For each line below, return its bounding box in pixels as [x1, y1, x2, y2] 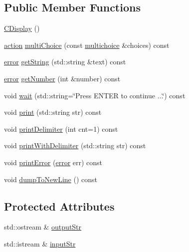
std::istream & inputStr [4, 238, 76, 249]
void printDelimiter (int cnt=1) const [4, 123, 118, 134]
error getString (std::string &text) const [4, 56, 126, 67]
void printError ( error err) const [4, 157, 103, 167]
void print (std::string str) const [4, 107, 102, 117]
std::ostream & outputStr [4, 222, 82, 232]
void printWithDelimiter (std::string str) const [4, 140, 146, 151]
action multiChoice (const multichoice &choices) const [4, 39, 170, 50]
